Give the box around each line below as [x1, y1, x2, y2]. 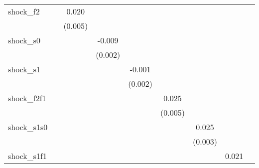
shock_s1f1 [8, 150, 47, 162]
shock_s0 [8, 34, 41, 46]
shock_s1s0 [8, 121, 48, 133]
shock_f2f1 [8, 92, 46, 104]
